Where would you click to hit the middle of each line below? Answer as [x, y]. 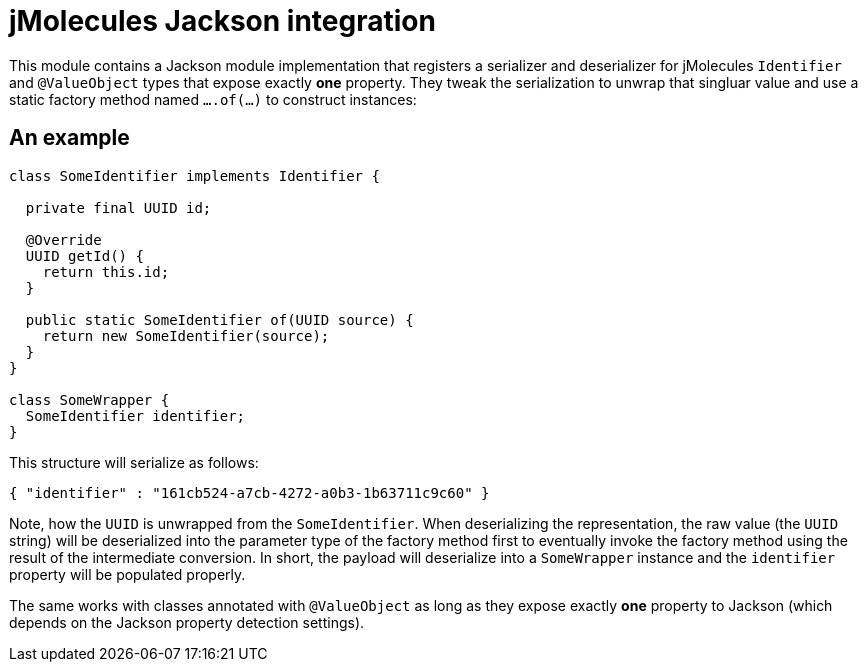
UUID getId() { [84, 255]
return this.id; [106, 271]
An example [69, 138]
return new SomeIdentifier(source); [186, 335]
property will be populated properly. [127, 574]
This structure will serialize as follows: [134, 462]
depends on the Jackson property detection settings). [187, 622]
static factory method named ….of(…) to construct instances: [213, 99]
